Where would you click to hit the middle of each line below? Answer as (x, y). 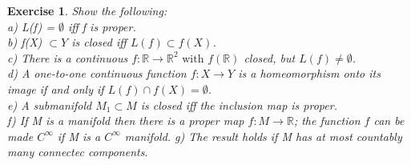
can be (389, 121)
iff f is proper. (102, 26)
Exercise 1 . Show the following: (87, 10)
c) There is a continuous (68, 57)
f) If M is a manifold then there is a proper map (126, 121)
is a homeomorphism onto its (309, 73)
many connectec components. (78, 152)
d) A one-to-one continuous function (97, 73)
